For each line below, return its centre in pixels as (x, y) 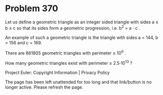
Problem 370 (32, 9)
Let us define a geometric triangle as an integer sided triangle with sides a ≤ (82, 22)
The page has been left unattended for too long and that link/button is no (78, 82)
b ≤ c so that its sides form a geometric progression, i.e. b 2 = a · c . (73, 27)
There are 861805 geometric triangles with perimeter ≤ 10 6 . (66, 53)
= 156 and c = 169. (24, 42)
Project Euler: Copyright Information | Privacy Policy (58, 72)
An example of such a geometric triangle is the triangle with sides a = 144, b (81, 38)
